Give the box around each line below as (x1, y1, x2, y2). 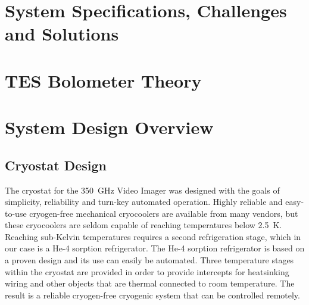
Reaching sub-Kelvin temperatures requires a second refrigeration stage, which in (5, 230, 301, 242)
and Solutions (5, 21, 119, 46)
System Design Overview (5, 115, 214, 139)
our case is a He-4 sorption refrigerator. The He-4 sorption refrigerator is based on (5, 242, 305, 254)
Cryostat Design (5, 155, 107, 174)
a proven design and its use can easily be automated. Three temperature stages (5, 254, 294, 266)
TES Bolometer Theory (5, 68, 202, 92)
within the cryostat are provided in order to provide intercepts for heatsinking (5, 265, 289, 278)
